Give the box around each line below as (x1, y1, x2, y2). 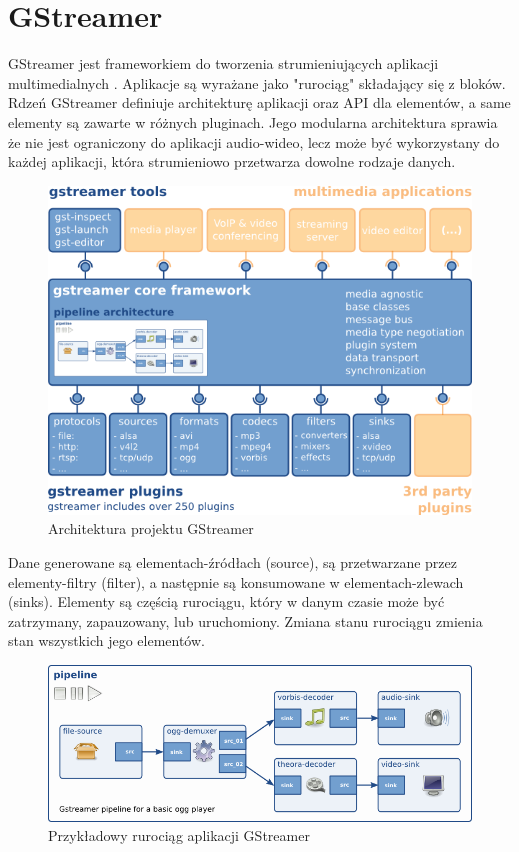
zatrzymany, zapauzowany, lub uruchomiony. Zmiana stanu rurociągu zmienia (8, 610, 483, 631)
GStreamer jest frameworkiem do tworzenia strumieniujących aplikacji (8, 53, 439, 74)
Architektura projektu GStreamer (48, 518, 254, 539)
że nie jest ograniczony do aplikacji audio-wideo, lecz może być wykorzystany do (8, 131, 500, 152)
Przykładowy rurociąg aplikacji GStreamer (48, 825, 310, 846)
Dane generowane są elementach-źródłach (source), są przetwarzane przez (8, 552, 457, 572)
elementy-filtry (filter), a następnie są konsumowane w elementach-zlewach (8, 571, 464, 592)
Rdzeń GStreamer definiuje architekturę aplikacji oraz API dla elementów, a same (8, 92, 511, 113)
